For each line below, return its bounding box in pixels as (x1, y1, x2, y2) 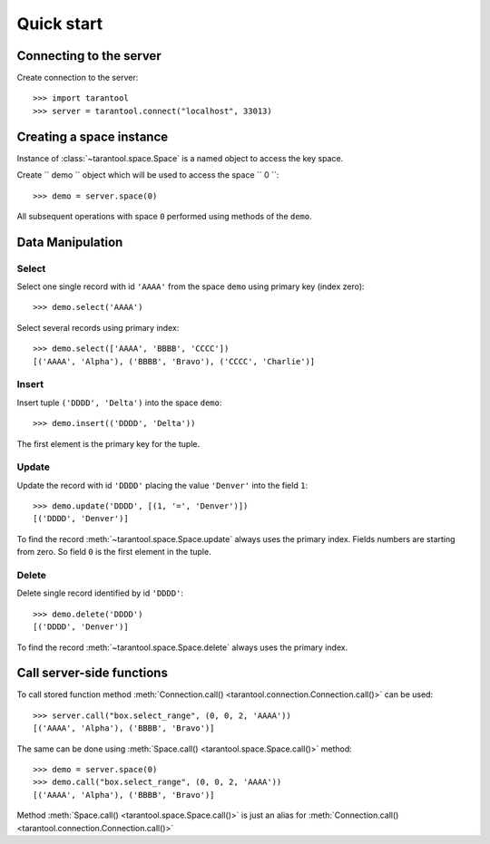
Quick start (16, 14, 103, 34)
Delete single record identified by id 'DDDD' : (16, 587, 183, 598)
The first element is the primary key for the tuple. (16, 438, 200, 449)
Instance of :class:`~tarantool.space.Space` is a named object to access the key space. (16, 152, 344, 163)
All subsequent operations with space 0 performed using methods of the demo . (16, 210, 312, 221)
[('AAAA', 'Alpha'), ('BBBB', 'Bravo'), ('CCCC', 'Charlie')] (33, 356, 316, 366)
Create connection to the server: (16, 73, 139, 83)
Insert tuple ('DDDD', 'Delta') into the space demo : (16, 397, 222, 408)
